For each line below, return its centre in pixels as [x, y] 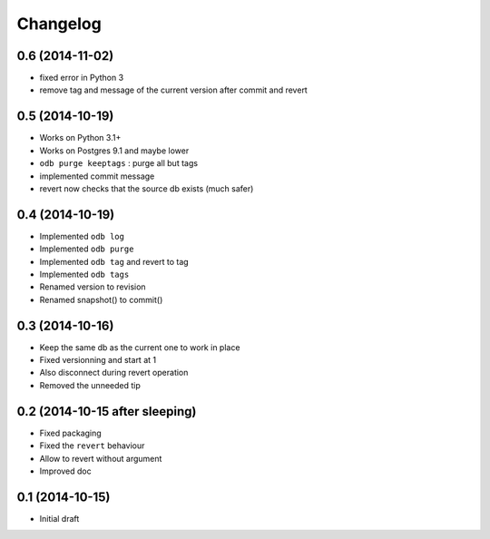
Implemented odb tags [84, 274]
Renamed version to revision [93, 287]
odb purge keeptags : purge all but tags [119, 163]
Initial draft [59, 518]
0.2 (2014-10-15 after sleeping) [107, 412]
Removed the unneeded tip [90, 385]
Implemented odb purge [87, 249]
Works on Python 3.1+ [80, 138]
